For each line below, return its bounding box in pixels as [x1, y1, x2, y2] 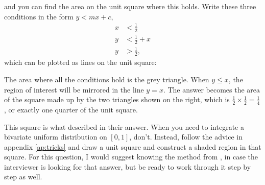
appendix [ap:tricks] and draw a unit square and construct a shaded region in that [4, 141, 261, 152]
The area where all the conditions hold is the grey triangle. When [4, 74, 209, 84]
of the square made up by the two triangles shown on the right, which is [4, 94, 230, 105]
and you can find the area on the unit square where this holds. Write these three [4, 1, 256, 11]
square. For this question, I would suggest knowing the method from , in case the [4, 151, 258, 162]
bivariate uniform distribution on [4, 131, 107, 142]
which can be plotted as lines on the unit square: [4, 57, 157, 67]
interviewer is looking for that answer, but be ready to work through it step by [4, 161, 251, 172]
